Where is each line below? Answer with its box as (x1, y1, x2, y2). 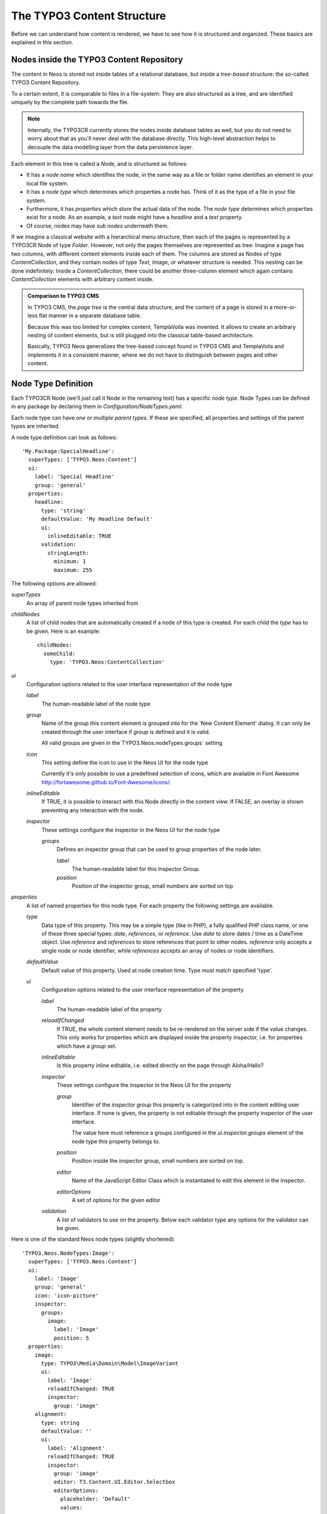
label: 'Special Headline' (34, 473, 115, 480)
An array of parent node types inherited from (26, 600, 139, 607)
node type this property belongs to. (71, 1137, 160, 1145)
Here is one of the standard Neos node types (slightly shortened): (11, 1235, 176, 1243)
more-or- (274, 303, 297, 311)
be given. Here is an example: (26, 627, 101, 635)
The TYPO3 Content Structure (11, 9, 167, 22)
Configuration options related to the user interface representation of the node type (26, 680, 233, 687)
